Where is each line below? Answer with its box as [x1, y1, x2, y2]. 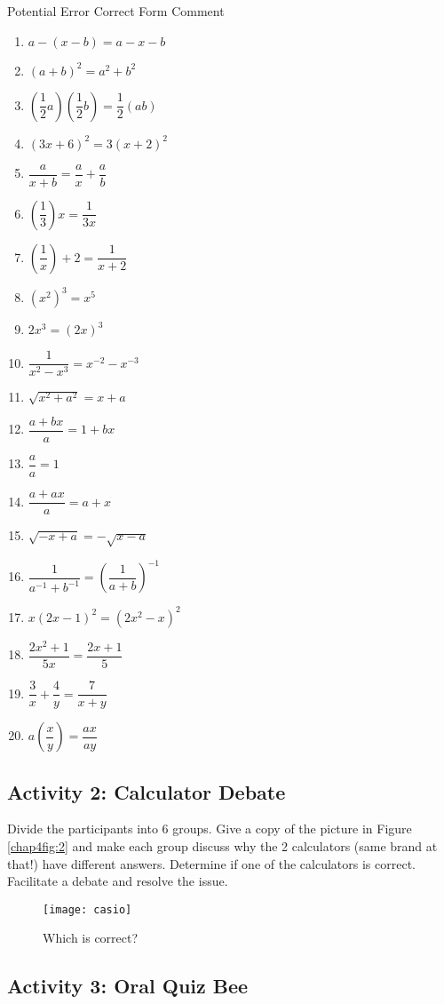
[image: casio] [43, 903, 132, 916]
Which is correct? [43, 928, 139, 947]
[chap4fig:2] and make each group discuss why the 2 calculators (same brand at [7, 836, 438, 855]
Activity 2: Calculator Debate [7, 777, 286, 805]
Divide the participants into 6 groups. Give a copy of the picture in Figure [7, 819, 412, 838]
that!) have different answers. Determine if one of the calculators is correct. [7, 854, 416, 873]
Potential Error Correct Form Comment [7, 2, 225, 20]
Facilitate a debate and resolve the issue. [7, 872, 228, 890]
